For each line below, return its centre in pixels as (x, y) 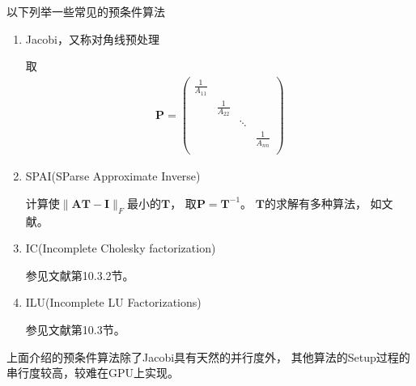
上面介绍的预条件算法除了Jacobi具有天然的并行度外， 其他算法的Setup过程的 (208, 356)
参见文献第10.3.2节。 (80, 275)
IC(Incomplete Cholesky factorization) (121, 248)
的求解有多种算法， (315, 203)
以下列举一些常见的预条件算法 (86, 11)
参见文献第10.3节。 (75, 330)
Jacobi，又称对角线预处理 (92, 38)
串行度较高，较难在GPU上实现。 (93, 373)
